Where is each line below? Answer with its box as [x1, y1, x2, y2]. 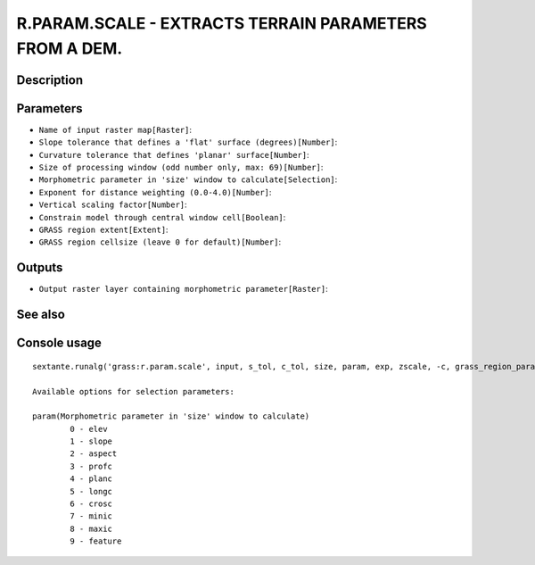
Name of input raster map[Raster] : [38, 124, 192, 135]
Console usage [16, 336, 103, 351]
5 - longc [70, 486, 113, 496]
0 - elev [70, 424, 108, 434]
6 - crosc [70, 499, 113, 509]
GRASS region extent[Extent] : [38, 224, 169, 235]
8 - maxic [70, 523, 113, 534]
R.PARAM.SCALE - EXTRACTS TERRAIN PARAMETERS [16, 13, 427, 33]
